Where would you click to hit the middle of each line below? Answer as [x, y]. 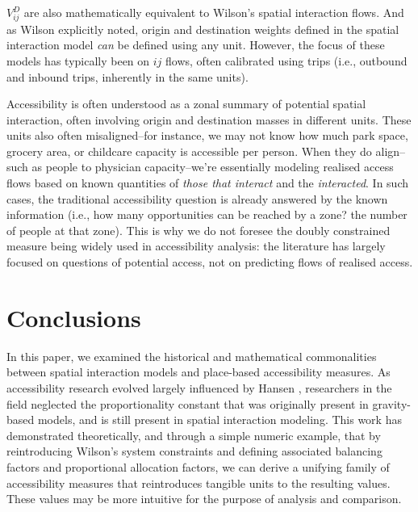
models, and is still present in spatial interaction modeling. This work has [219, 420]
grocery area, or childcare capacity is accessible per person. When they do [189, 151]
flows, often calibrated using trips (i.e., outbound [286, 60]
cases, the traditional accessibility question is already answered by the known [197, 198]
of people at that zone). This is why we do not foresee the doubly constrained [199, 230]
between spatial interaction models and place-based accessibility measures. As [199, 372]
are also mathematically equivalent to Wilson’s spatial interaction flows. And [214, 12]
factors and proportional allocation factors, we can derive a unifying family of [198, 466]
